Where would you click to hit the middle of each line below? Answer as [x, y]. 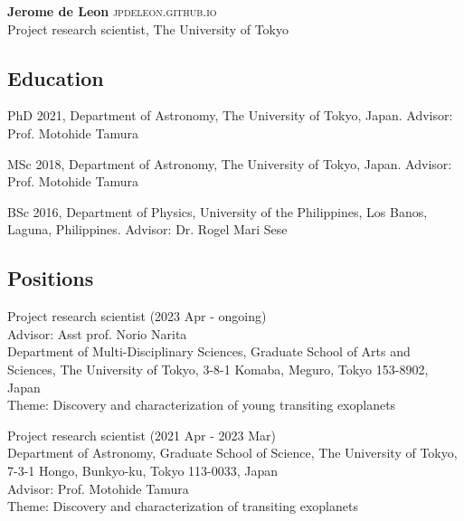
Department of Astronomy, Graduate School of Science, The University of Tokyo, [232, 453]
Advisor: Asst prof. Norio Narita [97, 333]
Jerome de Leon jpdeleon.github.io [112, 11]
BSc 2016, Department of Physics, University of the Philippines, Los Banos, [218, 211]
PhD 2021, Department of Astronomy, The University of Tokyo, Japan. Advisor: [230, 115]
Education [56, 77]
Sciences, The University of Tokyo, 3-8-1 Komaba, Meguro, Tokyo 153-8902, [218, 369]
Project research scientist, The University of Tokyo [148, 28]
